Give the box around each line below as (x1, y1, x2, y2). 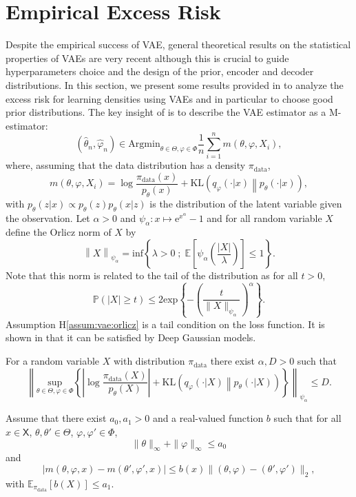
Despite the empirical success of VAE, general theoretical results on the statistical (6, 37, 351, 52)
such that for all (273, 411, 342, 425)
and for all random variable (207, 210, 322, 225)
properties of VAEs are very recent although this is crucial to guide (6, 50, 289, 65)
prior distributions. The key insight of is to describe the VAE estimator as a (6, 105, 326, 119)
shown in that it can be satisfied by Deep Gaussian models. (6, 330, 256, 345)
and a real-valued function (152, 411, 264, 425)
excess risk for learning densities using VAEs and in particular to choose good (6, 91, 333, 105)
